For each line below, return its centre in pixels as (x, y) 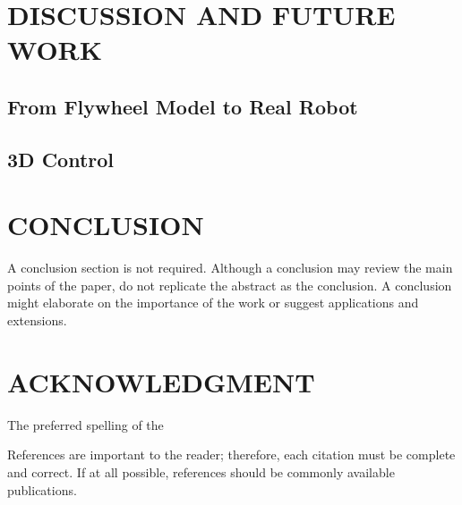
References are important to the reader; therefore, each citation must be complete (231, 454)
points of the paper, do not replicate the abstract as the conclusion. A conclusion (230, 285)
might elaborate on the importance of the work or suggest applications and (213, 303)
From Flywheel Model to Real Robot (183, 106)
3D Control (61, 159)
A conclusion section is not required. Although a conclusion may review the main (230, 268)
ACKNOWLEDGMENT (161, 381)
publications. (42, 489)
